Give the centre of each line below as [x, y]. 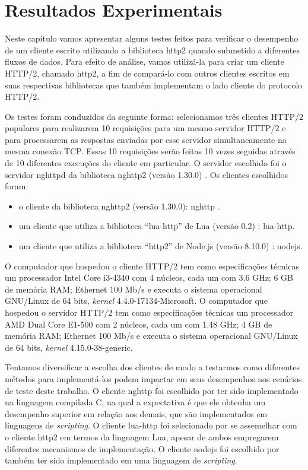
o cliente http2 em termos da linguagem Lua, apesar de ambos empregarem [142, 436]
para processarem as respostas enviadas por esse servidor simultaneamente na [146, 139]
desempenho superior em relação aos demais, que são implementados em [136, 413]
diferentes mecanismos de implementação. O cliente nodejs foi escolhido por [142, 448]
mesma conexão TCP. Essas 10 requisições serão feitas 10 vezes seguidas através [150, 151]
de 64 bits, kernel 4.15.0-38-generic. [69, 347]
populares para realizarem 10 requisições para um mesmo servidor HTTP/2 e [145, 128]
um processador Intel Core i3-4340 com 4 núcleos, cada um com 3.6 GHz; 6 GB [149, 277]
